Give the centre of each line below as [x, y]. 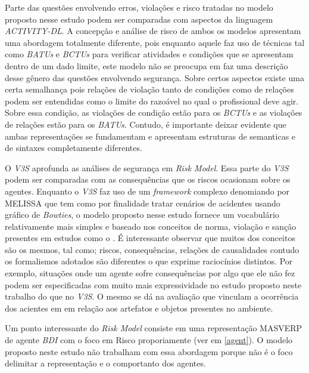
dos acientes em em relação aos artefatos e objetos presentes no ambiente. [139, 308]
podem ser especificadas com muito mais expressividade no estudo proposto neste [153, 284]
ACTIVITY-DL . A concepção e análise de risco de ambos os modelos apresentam [153, 31]
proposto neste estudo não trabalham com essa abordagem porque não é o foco [149, 351]
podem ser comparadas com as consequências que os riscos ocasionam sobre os [148, 179]
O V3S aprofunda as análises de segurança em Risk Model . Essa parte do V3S [147, 167]
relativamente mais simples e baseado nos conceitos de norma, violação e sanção [151, 226]
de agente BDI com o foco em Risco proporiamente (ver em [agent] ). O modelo [149, 340]
